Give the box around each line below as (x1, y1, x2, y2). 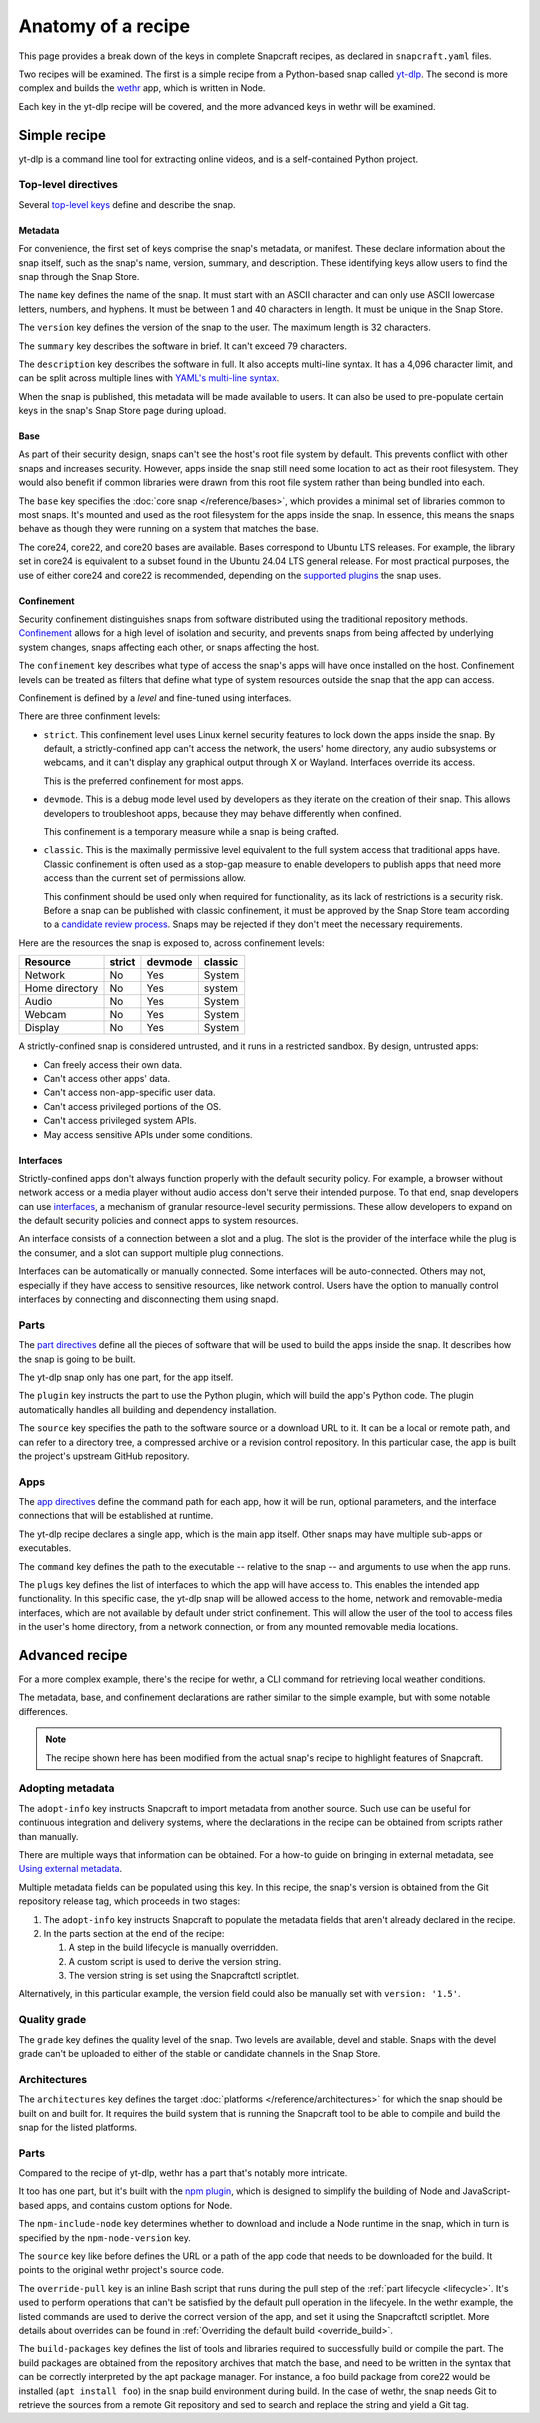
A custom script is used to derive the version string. (68, 1955, 282, 1967)
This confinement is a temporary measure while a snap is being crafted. (43, 826, 340, 838)
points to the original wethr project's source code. (18, 2264, 225, 2276)
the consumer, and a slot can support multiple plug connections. (18, 1246, 284, 1259)
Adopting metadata (18, 1781, 115, 1795)
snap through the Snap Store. (18, 270, 140, 282)
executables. (18, 1542, 72, 1554)
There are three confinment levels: (18, 710, 161, 722)
